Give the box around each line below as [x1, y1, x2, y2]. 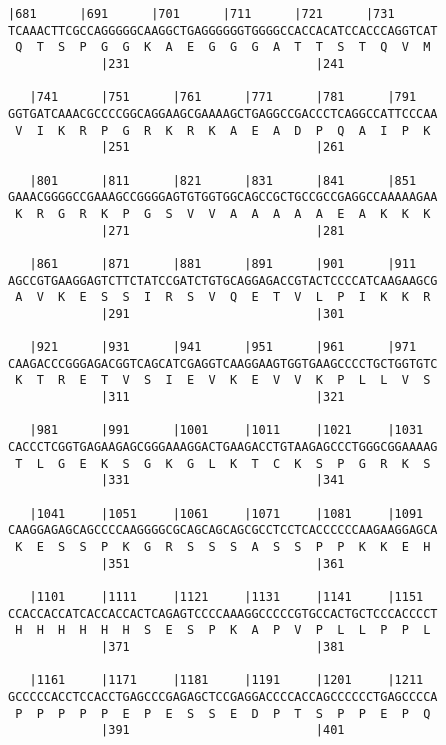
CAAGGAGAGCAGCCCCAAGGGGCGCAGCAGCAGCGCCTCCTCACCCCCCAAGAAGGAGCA [8, 523, 438, 538]
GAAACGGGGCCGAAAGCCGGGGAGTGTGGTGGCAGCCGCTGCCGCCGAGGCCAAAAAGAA [8, 190, 438, 205]
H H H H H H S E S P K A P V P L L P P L [15, 623, 431, 638]
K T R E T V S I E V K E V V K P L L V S [15, 373, 431, 388]
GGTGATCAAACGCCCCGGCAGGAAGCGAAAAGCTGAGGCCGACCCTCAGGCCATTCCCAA [8, 106, 438, 121]
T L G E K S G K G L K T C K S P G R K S [15, 456, 431, 471]
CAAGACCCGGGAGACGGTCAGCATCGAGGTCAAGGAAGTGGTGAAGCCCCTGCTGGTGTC [8, 356, 438, 371]
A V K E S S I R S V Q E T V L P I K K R [15, 290, 431, 305]
